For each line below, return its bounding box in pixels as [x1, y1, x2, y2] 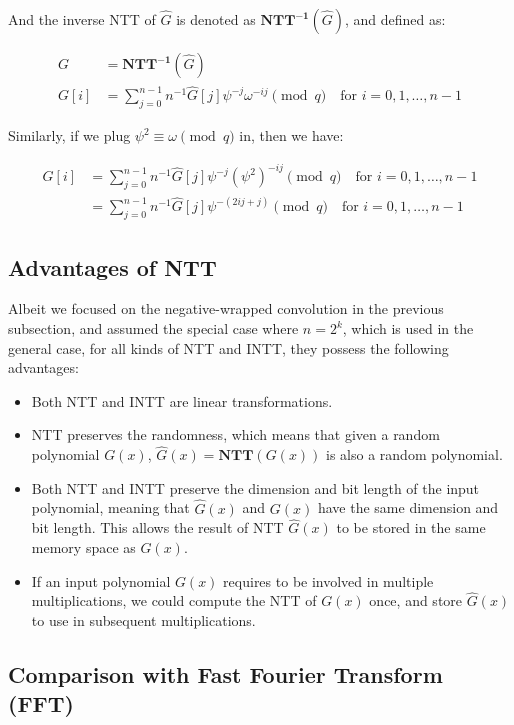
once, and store [369, 590, 463, 611]
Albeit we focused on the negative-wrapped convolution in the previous [8, 298, 444, 319]
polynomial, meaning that [31, 497, 190, 518]
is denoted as [176, 9, 256, 29]
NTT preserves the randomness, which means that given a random [31, 424, 440, 445]
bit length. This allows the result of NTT [31, 517, 284, 538]
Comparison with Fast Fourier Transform [8, 659, 443, 690]
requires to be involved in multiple [223, 570, 434, 591]
